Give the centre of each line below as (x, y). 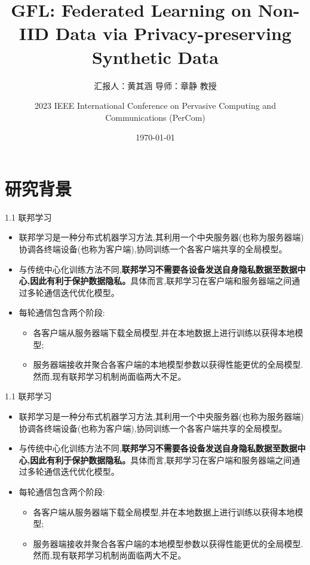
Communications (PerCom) (155, 117)
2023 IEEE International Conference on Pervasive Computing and (155, 106)
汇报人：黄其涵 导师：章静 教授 (155, 85)
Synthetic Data (155, 56)
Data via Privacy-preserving (173, 33)
